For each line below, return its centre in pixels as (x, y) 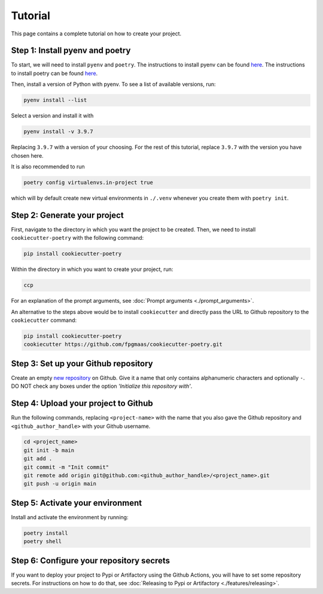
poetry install (46, 533)
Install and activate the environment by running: (70, 517)
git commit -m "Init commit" (66, 467)
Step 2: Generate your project (67, 215)
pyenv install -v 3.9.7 (59, 132)
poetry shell (43, 542)
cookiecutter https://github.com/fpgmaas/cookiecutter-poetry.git (123, 344)
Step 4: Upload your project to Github (82, 404)
